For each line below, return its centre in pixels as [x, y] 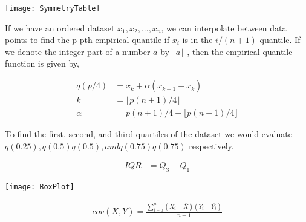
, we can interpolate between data [224, 28]
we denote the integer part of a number [78, 51]
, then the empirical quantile [240, 51]
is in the [197, 40]
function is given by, [42, 63]
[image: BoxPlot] [40, 187]
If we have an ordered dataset [60, 28]
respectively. [211, 145]
